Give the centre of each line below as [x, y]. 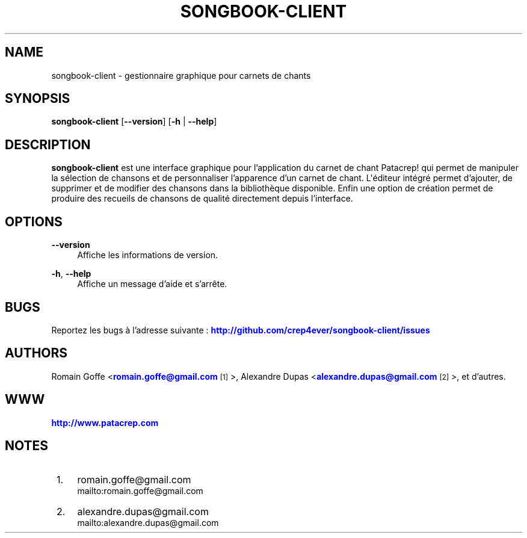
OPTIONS [34, 221]
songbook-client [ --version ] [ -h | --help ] [134, 122]
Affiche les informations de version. [148, 255]
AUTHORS [36, 353]
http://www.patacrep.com [105, 422]
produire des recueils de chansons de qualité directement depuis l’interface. [202, 199]
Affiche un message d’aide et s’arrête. [152, 284]
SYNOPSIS [38, 99]
